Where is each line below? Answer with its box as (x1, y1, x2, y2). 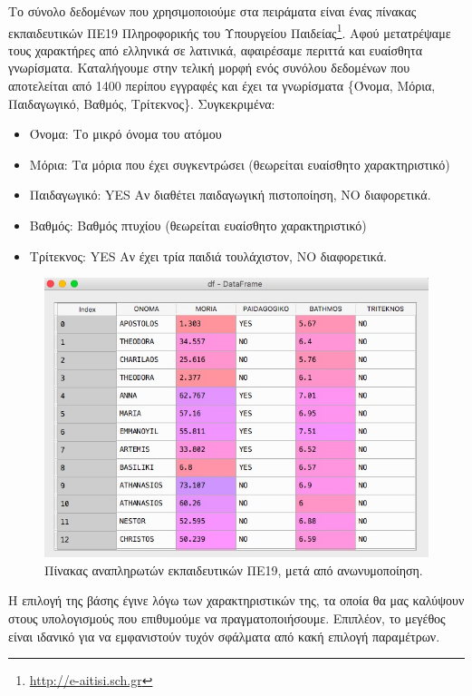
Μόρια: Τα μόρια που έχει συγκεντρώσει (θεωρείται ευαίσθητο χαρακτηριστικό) (29, 154, 450, 173)
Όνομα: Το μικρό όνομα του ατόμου (29, 124, 222, 143)
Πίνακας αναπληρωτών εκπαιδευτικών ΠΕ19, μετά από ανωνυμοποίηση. (44, 560, 423, 579)
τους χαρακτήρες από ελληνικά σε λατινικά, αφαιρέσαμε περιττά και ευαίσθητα (8, 40, 423, 59)
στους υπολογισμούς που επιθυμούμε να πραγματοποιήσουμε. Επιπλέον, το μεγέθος (8, 608, 446, 627)
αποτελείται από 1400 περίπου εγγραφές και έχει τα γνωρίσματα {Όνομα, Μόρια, (8, 76, 436, 95)
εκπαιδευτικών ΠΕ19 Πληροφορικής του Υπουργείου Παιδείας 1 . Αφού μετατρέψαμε (8, 20, 451, 42)
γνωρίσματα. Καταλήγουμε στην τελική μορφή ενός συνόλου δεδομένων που (8, 58, 410, 77)
